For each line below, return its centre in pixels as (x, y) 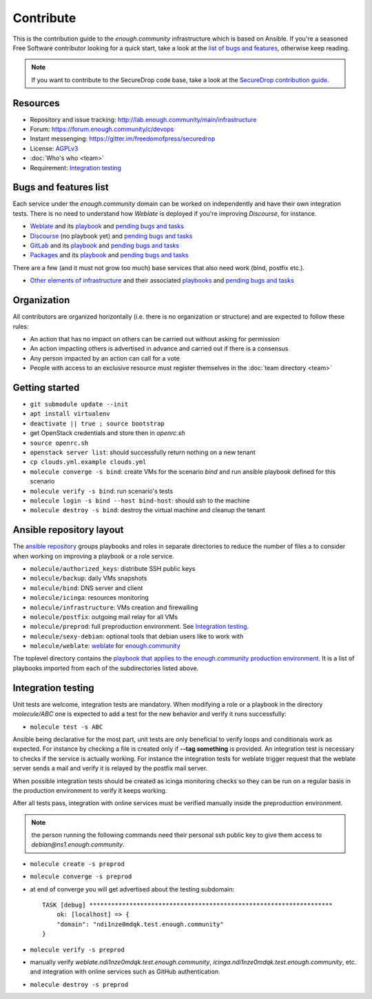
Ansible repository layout (68, 530)
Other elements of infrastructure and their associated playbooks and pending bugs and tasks (162, 281)
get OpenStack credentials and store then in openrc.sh (107, 433)
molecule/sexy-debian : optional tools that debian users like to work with (137, 636)
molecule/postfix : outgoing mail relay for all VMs (104, 616)
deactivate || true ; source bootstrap (97, 423)
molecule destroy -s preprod (79, 985)
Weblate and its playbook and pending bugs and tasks (107, 226)
